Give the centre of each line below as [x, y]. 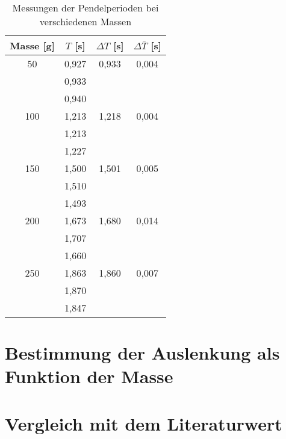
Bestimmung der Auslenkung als [142, 353]
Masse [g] [32, 45]
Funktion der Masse [89, 376]
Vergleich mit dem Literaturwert [144, 423]
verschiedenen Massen [85, 21]
